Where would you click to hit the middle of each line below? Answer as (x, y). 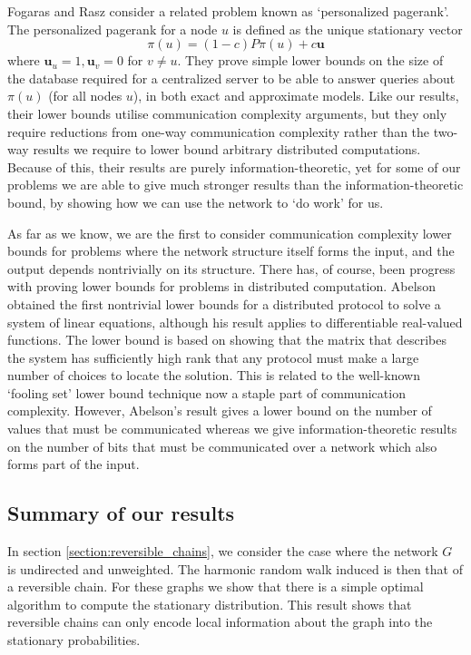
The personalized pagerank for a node (113, 29)
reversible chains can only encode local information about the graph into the (220, 622)
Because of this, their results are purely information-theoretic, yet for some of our (234, 166)
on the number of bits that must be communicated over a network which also (222, 446)
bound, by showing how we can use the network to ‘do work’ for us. (196, 202)
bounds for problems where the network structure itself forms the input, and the (231, 251)
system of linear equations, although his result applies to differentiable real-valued (235, 322)
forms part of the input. (74, 464)
